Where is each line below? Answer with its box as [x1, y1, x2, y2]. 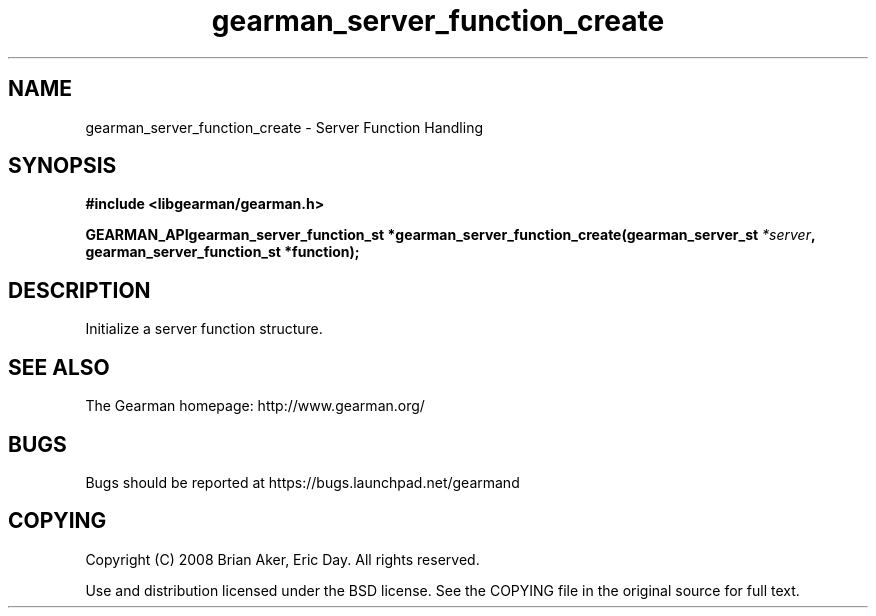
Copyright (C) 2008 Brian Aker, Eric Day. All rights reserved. [85, 550, 480, 568]
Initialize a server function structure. [85, 320, 323, 338]
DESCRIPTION [8, 277, 151, 303]
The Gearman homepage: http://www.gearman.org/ [85, 397, 425, 415]
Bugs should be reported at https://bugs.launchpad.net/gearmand [85, 473, 520, 491]
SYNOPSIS [8, 153, 117, 179]
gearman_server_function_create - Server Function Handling [85, 118, 483, 136]
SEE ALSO [8, 354, 110, 380]
